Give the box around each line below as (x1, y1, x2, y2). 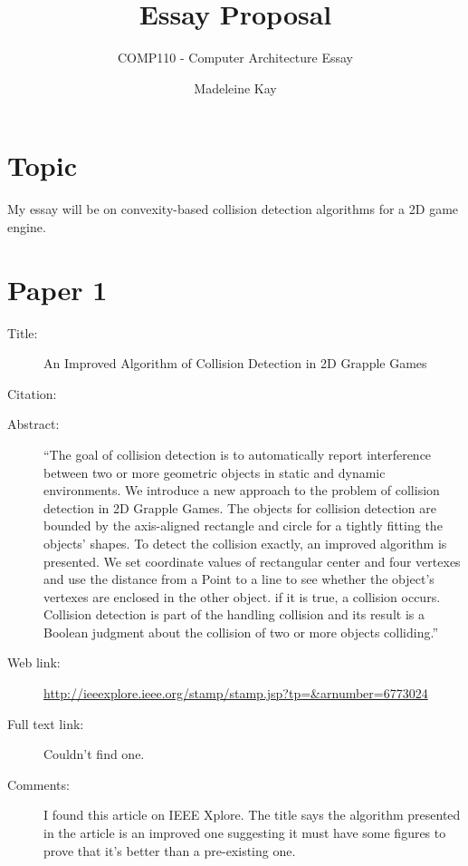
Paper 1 (7, 270, 108, 307)
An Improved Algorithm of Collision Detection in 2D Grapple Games (43, 354, 427, 373)
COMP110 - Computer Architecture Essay (117, 48, 354, 67)
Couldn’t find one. (43, 744, 145, 764)
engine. (7, 217, 46, 236)
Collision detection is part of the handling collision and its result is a (43, 605, 425, 624)
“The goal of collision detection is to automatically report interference (43, 444, 432, 463)
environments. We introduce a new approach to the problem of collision (43, 481, 440, 500)
